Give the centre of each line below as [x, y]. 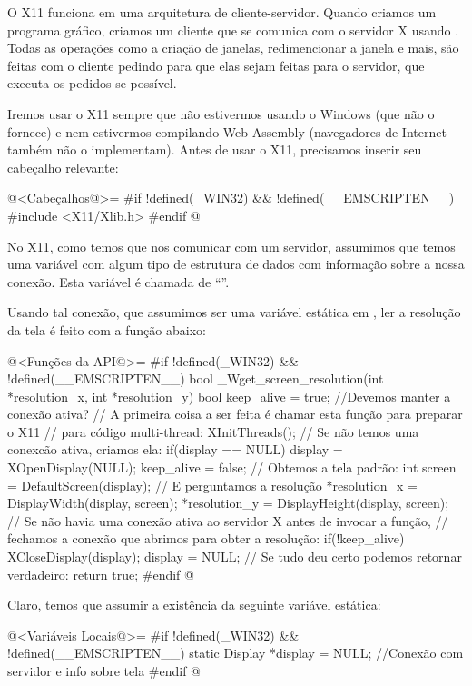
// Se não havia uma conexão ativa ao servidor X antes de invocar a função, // [228, 520]
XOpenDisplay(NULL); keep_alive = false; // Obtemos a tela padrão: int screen [232, 467]
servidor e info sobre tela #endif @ [104, 671]
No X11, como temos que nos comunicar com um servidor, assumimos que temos [231, 246]
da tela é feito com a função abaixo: [107, 329]
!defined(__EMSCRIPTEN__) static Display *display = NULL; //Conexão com [236, 653]
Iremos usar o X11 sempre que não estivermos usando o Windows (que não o [221, 113]
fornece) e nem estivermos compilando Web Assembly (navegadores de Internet [227, 131]
